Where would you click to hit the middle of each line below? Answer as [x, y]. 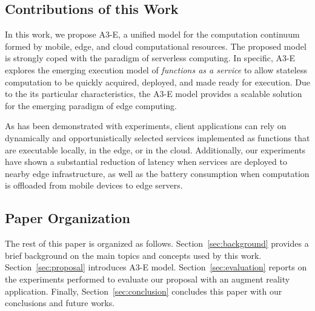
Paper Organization [68, 218]
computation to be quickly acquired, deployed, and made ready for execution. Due [157, 82]
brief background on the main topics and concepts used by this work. [133, 255]
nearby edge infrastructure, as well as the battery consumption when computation [157, 173]
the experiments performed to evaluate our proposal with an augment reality [148, 279]
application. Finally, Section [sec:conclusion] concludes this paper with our [144, 291]
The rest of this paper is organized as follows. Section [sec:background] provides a [157, 243]
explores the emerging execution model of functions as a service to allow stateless [156, 69]
